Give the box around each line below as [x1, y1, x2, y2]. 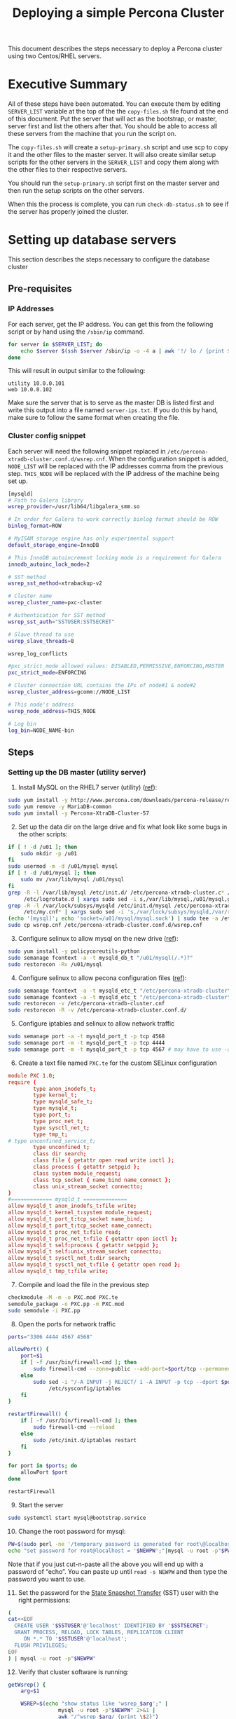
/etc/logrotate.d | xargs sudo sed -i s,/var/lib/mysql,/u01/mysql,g [23, 895, 231, 902]
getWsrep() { [8, 1681, 46, 1688]
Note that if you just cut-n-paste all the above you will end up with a [8, 1560, 204, 1568]
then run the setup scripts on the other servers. [8, 186, 145, 195]
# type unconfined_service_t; [8, 1137, 97, 1144]
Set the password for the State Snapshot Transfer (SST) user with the [18, 1588, 219, 1596]
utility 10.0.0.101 [8, 380, 65, 387]
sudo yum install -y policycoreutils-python [8, 948, 140, 955]
